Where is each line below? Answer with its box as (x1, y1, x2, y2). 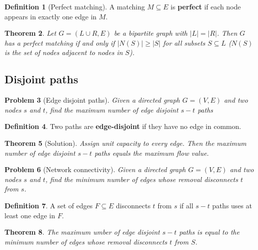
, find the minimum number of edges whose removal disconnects (45, 174, 238, 184)
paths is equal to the (179, 227, 240, 237)
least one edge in (4, 210, 55, 220)
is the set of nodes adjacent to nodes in (4, 47, 123, 58)
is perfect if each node (170, 1, 241, 11)
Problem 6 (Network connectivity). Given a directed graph (4, 164, 186, 175)
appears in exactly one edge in (4, 11, 97, 21)
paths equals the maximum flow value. (94, 147, 209, 158)
